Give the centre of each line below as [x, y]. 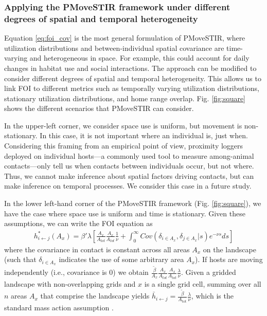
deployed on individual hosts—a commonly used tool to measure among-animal [129, 155]
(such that [20, 259]
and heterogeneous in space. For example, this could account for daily [139, 58]
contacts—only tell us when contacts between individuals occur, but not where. [129, 166]
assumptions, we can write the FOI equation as [78, 223]
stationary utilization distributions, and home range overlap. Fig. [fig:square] [125, 98]
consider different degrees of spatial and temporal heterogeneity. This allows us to [133, 78]
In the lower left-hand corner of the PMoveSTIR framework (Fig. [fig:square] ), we [133, 203]
